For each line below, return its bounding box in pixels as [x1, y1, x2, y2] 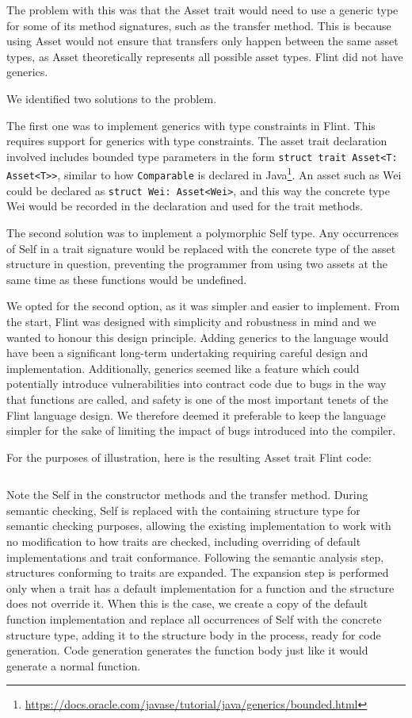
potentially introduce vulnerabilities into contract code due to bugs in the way [6, 375, 387, 392]
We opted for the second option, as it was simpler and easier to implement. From [6, 298, 400, 314]
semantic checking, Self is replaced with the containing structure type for [6, 501, 360, 518]
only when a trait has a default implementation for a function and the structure [6, 579, 395, 596]
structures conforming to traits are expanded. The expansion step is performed [6, 564, 389, 581]
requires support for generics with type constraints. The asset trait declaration [6, 132, 387, 149]
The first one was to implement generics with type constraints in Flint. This [6, 117, 376, 133]
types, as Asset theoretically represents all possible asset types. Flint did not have [6, 48, 403, 64]
